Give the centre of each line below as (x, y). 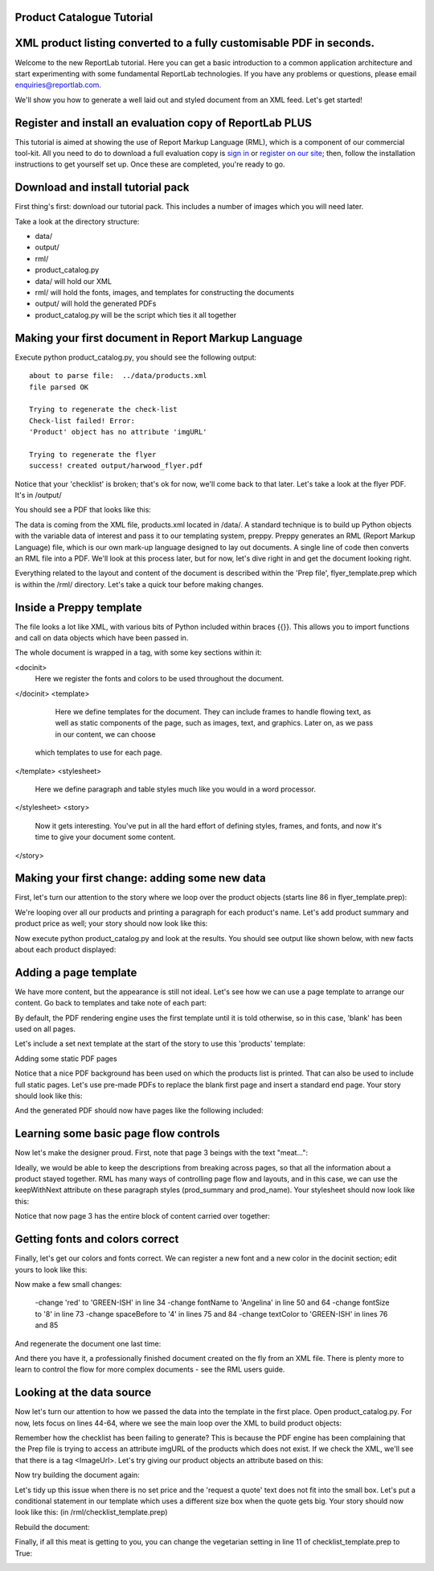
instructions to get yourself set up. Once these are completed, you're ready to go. (150, 164)
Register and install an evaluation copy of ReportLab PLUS (164, 123)
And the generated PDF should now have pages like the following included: (139, 1111)
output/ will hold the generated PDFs (96, 304)
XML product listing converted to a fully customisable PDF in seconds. (195, 43)
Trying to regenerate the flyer (93, 454)
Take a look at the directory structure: (77, 221)
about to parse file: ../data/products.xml (119, 376)
